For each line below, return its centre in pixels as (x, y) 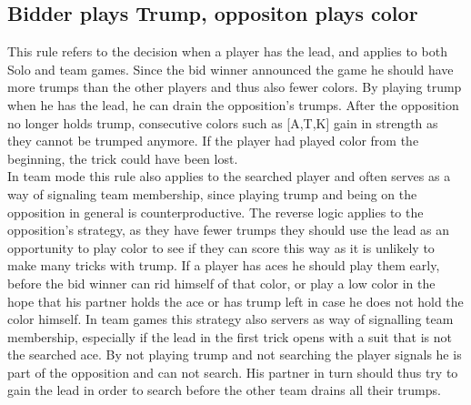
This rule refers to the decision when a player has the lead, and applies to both (227, 51)
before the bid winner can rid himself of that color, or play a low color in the (221, 283)
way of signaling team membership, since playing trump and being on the (212, 193)
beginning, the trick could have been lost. (123, 158)
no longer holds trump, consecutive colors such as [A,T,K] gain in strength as (223, 122)
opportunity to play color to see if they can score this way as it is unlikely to (221, 247)
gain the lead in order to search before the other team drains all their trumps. (224, 390)
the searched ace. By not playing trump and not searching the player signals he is (235, 354)
